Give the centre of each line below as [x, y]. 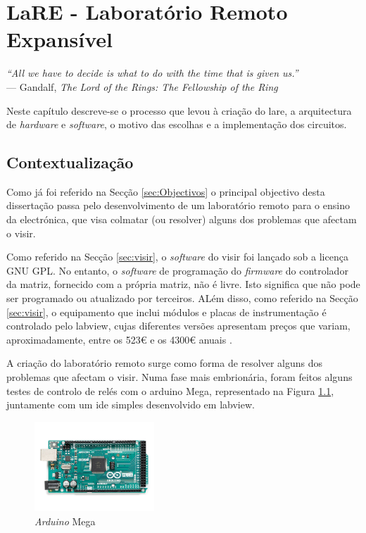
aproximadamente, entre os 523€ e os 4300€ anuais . [119, 339]
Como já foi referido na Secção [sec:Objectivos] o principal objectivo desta [166, 191]
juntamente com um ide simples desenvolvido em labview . [131, 405]
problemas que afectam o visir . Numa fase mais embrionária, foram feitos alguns [179, 377]
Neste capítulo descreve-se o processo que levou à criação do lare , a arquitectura [179, 110]
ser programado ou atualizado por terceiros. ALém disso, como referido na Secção [182, 298]
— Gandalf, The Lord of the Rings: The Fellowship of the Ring [142, 86]
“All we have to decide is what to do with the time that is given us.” [152, 73]
